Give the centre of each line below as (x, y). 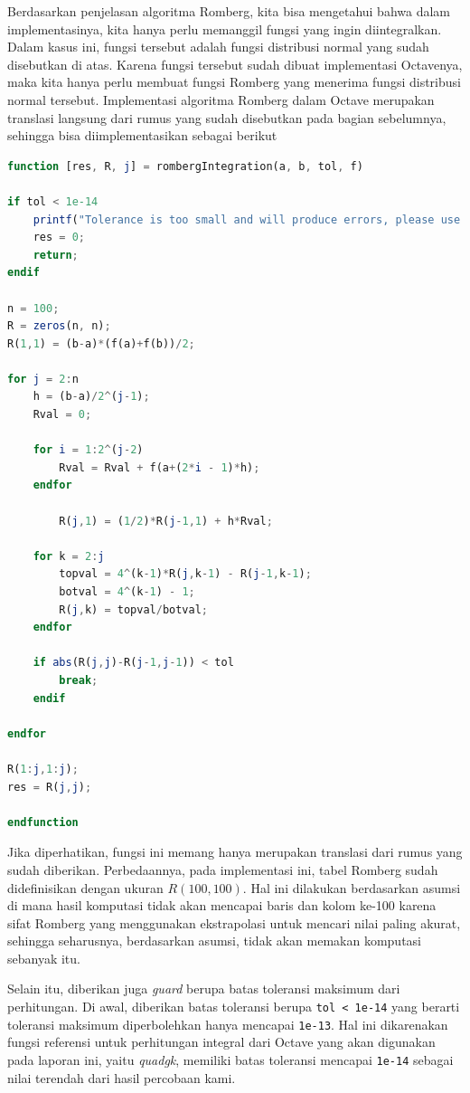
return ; (56, 255)
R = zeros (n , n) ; (59, 326)
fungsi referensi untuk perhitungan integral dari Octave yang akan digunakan (221, 1042)
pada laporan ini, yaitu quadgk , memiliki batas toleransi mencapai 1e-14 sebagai (230, 1059)
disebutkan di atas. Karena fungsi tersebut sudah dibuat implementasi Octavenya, (235, 64)
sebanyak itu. (44, 958)
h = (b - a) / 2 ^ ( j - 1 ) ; (91, 397)
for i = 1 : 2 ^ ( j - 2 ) (88, 450)
